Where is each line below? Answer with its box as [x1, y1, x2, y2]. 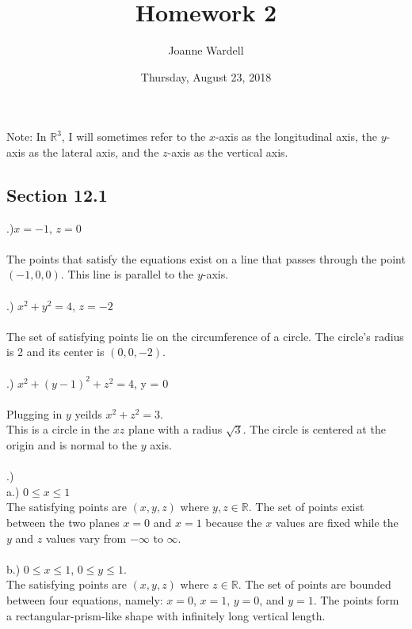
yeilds [74, 405, 102, 422]
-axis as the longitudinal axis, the [215, 128, 377, 145]
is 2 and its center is [6, 343, 105, 360]
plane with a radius [128, 421, 223, 438]
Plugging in [6, 405, 63, 422]
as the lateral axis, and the [29, 143, 159, 160]
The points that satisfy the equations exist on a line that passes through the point [6, 250, 406, 267]
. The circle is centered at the [242, 421, 386, 438]
